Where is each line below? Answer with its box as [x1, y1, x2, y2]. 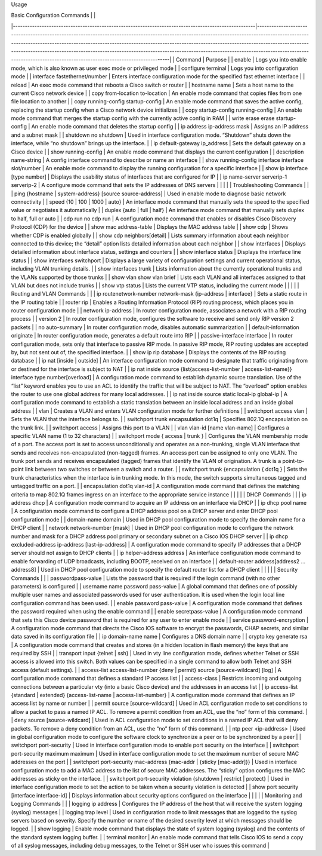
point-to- [282, 458, 305, 465]
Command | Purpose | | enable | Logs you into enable [176, 56, 307, 63]
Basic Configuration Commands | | [11, 12, 96, 19]
